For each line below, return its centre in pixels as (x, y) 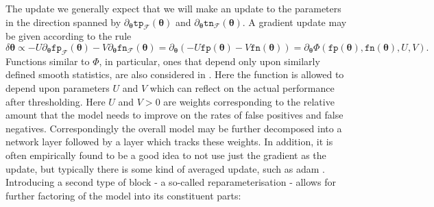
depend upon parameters (58, 87)
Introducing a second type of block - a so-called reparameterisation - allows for (171, 182)
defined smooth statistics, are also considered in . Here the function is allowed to (175, 74)
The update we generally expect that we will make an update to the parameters (173, 8)
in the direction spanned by (63, 22)
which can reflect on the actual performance (242, 87)
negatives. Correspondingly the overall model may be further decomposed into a (174, 128)
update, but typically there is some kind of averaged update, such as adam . (165, 168)
